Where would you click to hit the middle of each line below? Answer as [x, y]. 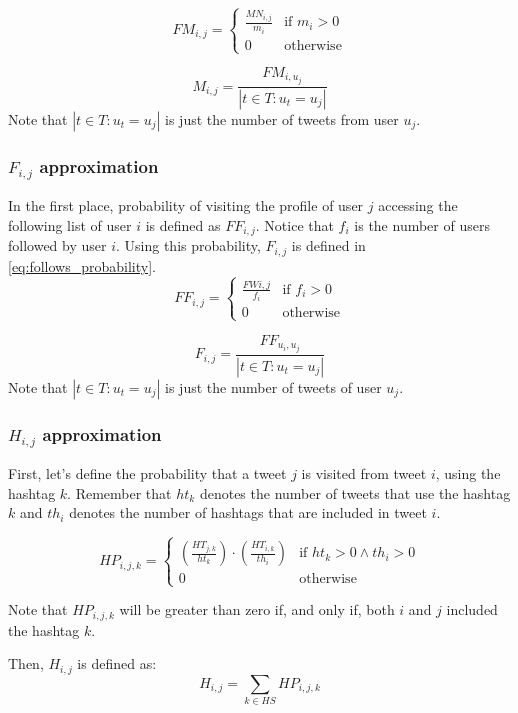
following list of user [70, 224]
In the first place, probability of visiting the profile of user [186, 205]
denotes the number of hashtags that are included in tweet [248, 512]
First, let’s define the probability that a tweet [147, 473]
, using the [468, 473]
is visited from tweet [364, 473]
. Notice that [294, 224]
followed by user [57, 245]
